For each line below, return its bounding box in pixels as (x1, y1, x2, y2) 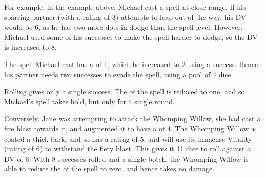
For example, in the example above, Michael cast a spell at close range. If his (4, 2, 246, 12)
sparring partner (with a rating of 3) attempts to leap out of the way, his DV (4, 11, 247, 22)
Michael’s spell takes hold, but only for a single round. (4, 96, 175, 106)
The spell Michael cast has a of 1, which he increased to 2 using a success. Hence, (4, 58, 260, 69)
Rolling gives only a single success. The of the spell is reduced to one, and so (4, 86, 245, 97)
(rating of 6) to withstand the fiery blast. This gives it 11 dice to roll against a (4, 143, 251, 154)
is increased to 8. (4, 41, 57, 52)
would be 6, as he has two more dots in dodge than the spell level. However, (4, 21, 243, 32)
